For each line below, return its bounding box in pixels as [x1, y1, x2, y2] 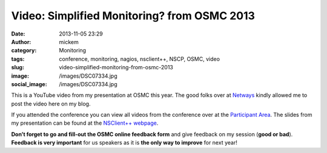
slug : [11, 64, 24, 71]
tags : [11, 55, 25, 63]
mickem [59, 38, 79, 45]
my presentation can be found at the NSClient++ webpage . [11, 119, 159, 126]
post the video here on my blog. [11, 100, 91, 107]
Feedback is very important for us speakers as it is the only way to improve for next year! [11, 139, 237, 146]
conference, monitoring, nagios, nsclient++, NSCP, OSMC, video [59, 55, 220, 63]
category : [11, 47, 37, 54]
